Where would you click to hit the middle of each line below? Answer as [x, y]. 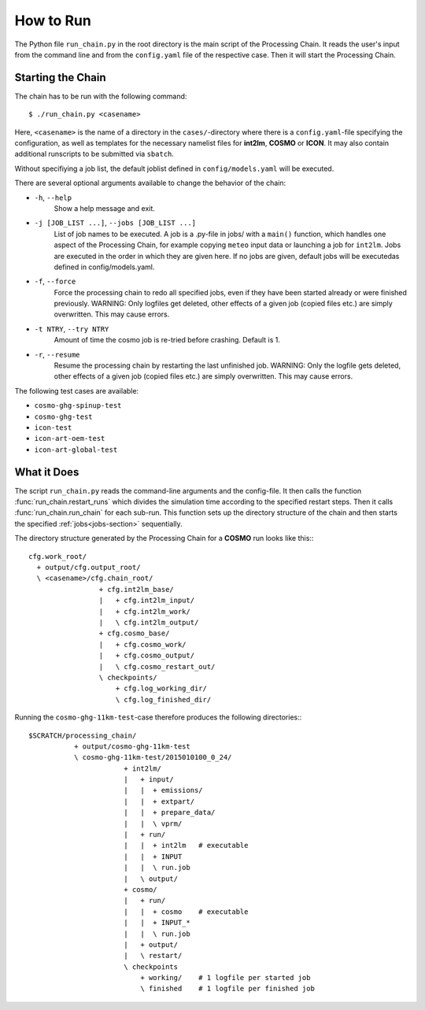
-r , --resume [57, 354]
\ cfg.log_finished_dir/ [163, 699]
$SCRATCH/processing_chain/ [83, 735]
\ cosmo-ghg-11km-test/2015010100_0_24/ [153, 757]
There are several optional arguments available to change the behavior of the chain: [150, 183]
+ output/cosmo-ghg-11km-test [132, 746]
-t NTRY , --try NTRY [72, 329]
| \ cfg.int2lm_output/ [149, 622]
